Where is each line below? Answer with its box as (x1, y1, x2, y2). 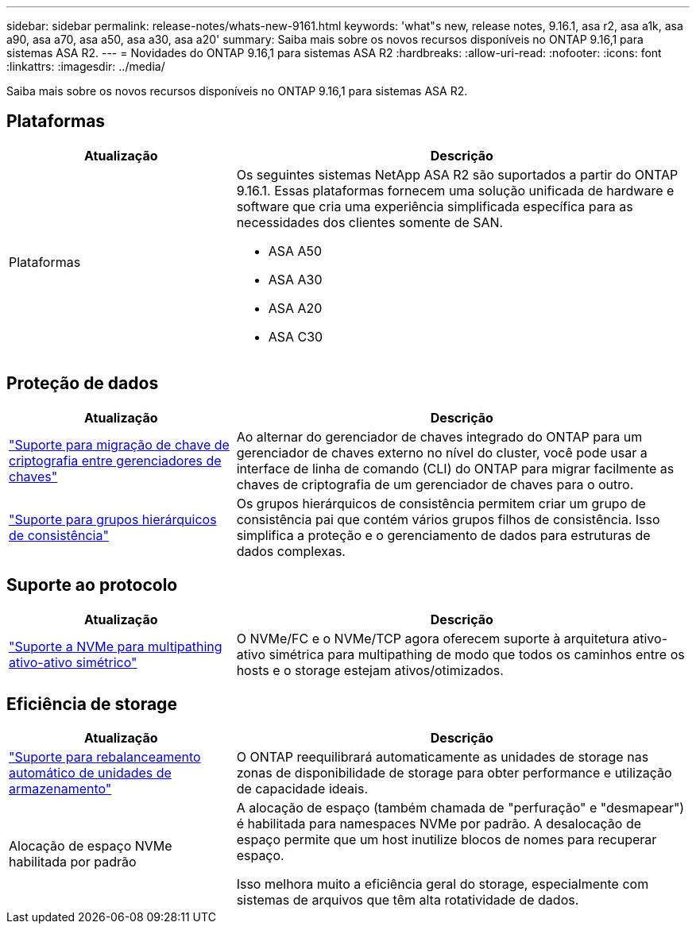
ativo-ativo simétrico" (9, 654, 137, 670)
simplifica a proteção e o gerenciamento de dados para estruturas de (236, 527, 651, 543)
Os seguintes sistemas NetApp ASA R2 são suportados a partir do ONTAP (236, 166, 679, 183)
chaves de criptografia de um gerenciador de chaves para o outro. (236, 476, 634, 492)
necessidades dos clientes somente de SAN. (236, 214, 504, 230)
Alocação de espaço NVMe (9, 838, 172, 855)
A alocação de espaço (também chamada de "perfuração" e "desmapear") (236, 800, 685, 816)
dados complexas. (236, 542, 346, 559)
